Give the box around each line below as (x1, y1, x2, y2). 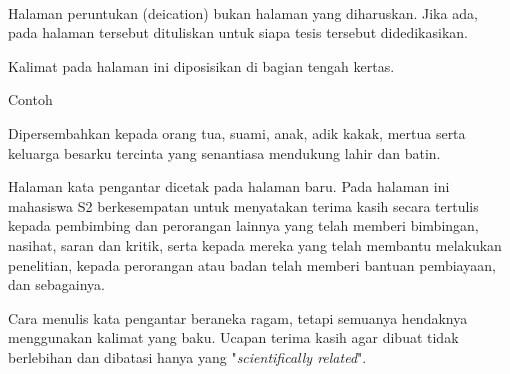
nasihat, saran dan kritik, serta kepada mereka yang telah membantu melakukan (8, 234, 502, 255)
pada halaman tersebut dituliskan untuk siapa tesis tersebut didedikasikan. (8, 22, 468, 43)
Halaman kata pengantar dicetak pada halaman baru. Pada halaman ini (8, 176, 450, 197)
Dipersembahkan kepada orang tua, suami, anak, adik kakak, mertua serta (8, 122, 466, 143)
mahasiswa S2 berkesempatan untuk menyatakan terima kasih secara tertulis (8, 195, 479, 216)
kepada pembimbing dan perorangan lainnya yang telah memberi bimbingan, (8, 215, 479, 236)
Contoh (8, 89, 53, 110)
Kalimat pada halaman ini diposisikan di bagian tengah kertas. (8, 55, 395, 76)
